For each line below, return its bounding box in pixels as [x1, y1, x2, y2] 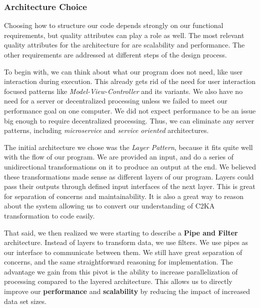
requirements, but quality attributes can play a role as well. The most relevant [4, 29, 244, 40]
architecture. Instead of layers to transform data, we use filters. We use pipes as [4, 237, 248, 247]
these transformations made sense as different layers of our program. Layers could [4, 171, 254, 181]
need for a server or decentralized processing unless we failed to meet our [4, 95, 227, 106]
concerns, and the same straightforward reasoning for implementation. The [4, 256, 233, 267]
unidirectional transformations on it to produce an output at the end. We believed [4, 161, 256, 171]
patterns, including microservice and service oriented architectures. [4, 125, 209, 135]
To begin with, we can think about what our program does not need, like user [4, 66, 243, 76]
